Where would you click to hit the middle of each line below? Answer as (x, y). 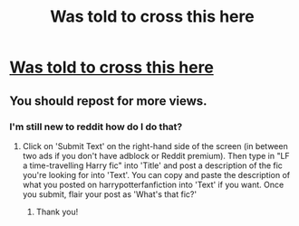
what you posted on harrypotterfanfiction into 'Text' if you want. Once (153, 184)
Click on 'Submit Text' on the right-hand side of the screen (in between (155, 146)
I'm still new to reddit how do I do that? (96, 127)
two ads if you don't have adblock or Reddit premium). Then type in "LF (156, 155)
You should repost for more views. (108, 101)
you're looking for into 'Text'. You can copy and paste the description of (156, 174)
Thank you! (57, 212)
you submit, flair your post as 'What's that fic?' (110, 194)
